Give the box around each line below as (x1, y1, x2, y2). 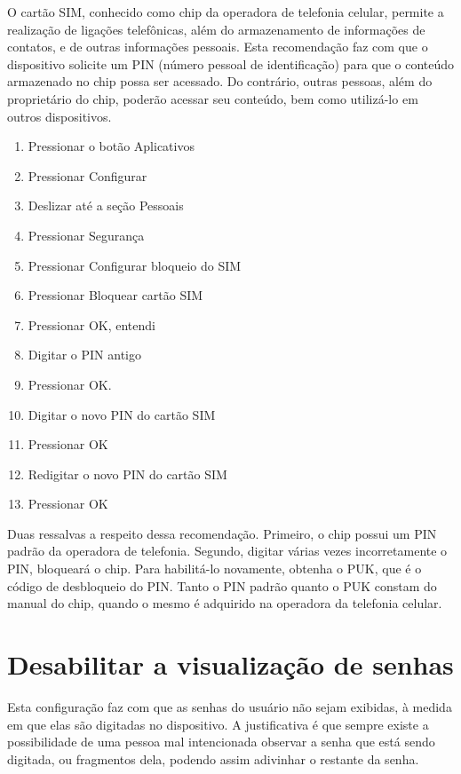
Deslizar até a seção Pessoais (28, 196, 184, 215)
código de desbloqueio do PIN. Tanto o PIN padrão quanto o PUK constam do (7, 576, 437, 595)
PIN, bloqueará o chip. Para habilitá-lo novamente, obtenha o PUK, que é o (7, 559, 422, 578)
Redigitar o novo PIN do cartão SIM (28, 464, 227, 483)
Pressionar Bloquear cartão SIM (28, 286, 203, 304)
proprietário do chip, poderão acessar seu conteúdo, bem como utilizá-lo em (7, 89, 418, 107)
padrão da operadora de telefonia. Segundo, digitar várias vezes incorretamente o (7, 541, 448, 560)
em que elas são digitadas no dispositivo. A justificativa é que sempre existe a (7, 715, 429, 733)
